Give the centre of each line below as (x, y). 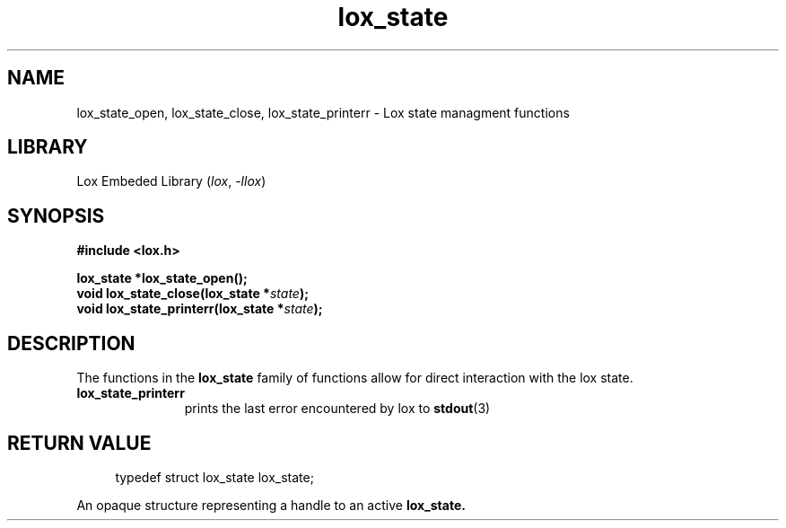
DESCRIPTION (71, 343)
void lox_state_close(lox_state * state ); (192, 294)
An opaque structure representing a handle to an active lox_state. (271, 505)
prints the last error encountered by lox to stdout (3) (337, 409)
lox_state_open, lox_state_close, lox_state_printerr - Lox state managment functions (323, 112)
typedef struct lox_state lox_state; (214, 477)
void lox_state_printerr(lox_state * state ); (200, 309)
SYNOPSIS (56, 216)
